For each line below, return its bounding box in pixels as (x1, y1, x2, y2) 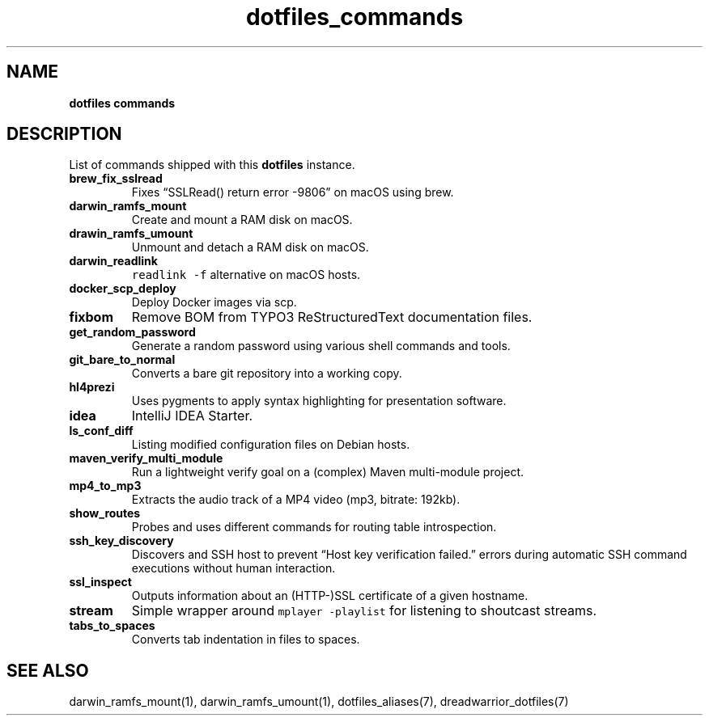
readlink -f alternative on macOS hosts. (131, 268, 361, 282)
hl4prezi (69, 380, 115, 395)
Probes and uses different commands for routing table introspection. (131, 520, 497, 534)
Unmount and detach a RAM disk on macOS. (131, 240, 369, 255)
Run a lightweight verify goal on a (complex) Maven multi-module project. (131, 465, 524, 479)
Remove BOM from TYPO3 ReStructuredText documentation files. (131, 309, 533, 326)
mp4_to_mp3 (69, 479, 142, 493)
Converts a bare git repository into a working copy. (131, 366, 402, 381)
